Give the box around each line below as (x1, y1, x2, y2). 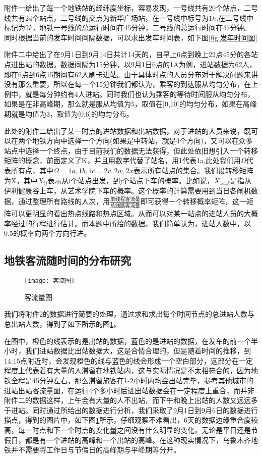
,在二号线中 (216, 12, 253, 23)
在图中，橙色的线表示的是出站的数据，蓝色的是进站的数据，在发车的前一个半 (4, 335, 258, 346)
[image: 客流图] (24, 277, 75, 285)
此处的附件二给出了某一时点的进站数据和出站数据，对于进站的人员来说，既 (4, 125, 251, 136)
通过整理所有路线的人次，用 (18, 195, 110, 206)
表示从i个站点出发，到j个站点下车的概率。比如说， (47, 175, 214, 185)
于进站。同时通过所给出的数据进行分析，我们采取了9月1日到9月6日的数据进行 (4, 404, 258, 415)
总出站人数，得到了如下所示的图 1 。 (4, 319, 120, 329)
